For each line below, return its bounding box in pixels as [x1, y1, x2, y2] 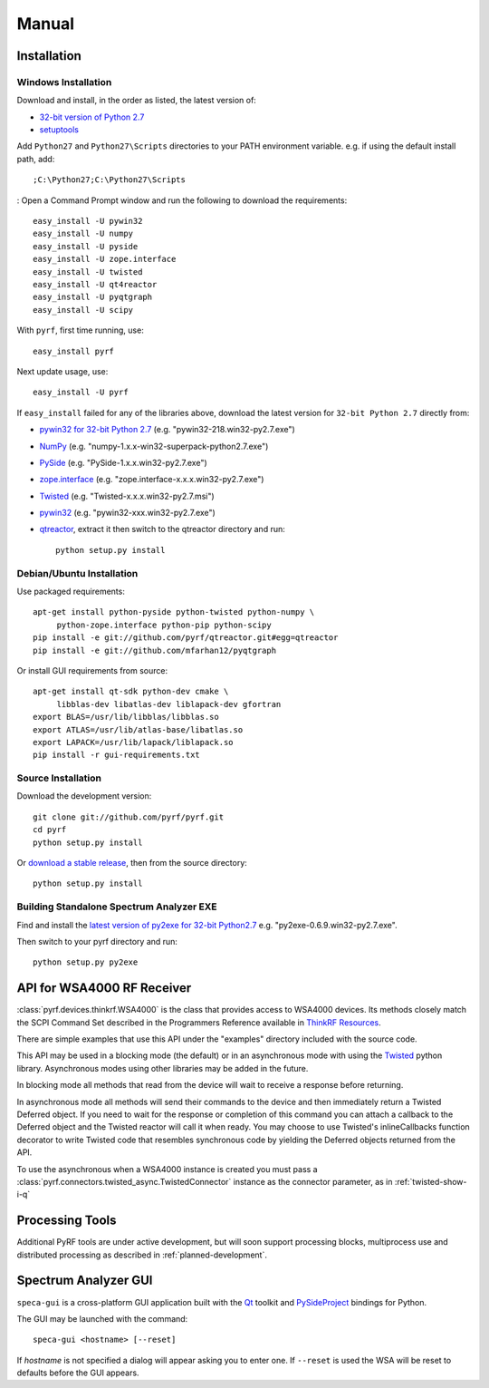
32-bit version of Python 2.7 [39, 112, 145, 122]
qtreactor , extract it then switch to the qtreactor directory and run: [39, 524, 285, 535]
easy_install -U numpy [33, 228, 134, 239]
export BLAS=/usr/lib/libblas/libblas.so [33, 712, 219, 723]
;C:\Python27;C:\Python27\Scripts [33, 175, 186, 185]
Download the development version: [16, 791, 152, 801]
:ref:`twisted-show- [394, 1176, 467, 1187]
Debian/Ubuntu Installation [16, 567, 139, 579]
